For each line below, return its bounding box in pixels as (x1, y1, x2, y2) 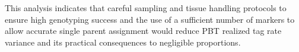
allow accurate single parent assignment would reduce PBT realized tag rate (5, 25, 282, 37)
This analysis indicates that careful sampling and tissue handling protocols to (5, 2, 287, 13)
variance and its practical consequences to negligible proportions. (5, 36, 241, 48)
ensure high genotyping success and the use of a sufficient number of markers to (5, 13, 295, 25)
